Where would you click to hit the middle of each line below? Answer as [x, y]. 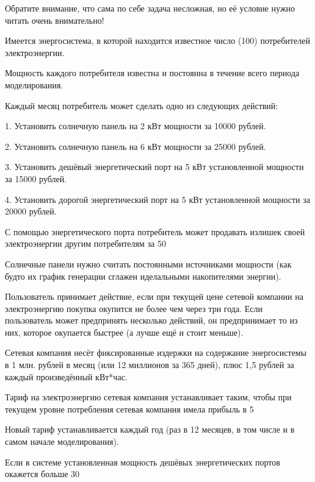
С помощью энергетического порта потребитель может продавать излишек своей [155, 231]
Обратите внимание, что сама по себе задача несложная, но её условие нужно [150, 8]
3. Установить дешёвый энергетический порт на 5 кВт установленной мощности [154, 167]
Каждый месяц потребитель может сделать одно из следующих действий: [142, 105]
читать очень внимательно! [55, 20]
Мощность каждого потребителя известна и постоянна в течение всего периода [152, 73]
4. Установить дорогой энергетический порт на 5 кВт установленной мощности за [158, 199]
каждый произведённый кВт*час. [66, 376]
